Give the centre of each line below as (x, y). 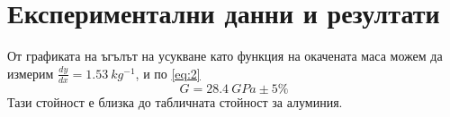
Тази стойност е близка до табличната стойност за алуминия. (175, 101)
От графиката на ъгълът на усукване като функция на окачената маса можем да (225, 56)
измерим (31, 73)
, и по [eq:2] (168, 73)
